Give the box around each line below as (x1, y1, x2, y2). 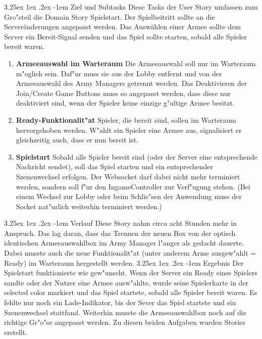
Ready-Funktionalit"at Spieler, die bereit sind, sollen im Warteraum (16, 114, 236, 125)
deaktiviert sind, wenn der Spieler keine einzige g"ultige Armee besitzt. (16, 98, 235, 108)
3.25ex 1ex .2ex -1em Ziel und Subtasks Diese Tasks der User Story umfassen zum (4, 2, 258, 12)
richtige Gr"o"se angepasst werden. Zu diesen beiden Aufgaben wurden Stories (4, 317, 245, 327)
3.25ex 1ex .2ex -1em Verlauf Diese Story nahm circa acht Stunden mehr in (4, 218, 237, 228)
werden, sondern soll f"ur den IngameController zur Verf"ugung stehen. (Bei (16, 181, 250, 191)
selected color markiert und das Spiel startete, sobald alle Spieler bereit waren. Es (4, 287, 257, 298)
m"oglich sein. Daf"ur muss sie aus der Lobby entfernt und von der (16, 68, 222, 78)
